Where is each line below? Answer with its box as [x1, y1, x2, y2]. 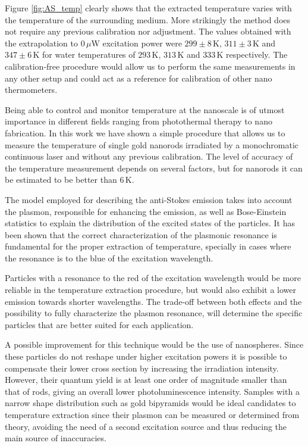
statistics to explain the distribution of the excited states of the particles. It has [5, 217, 295, 229]
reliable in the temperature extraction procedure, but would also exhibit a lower [5, 283, 296, 296]
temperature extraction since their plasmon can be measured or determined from [5, 408, 300, 420]
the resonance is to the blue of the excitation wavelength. [5, 251, 213, 264]
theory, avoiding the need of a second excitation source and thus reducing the [5, 420, 287, 432]
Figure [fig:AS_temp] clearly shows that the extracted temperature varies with [5, 2, 292, 14]
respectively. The [226, 48, 288, 61]
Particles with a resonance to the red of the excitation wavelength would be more [5, 272, 301, 284]
